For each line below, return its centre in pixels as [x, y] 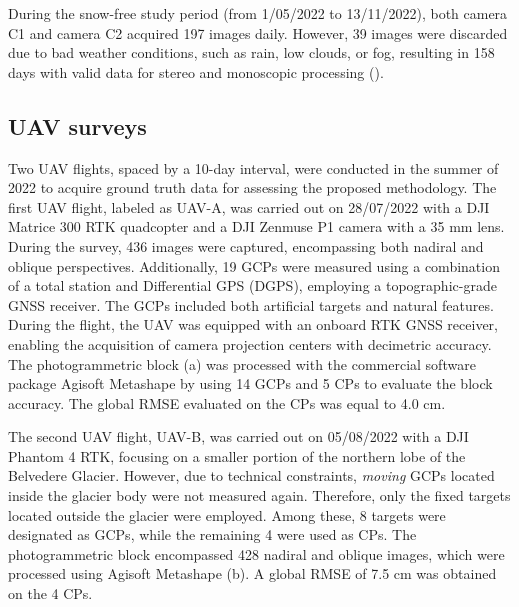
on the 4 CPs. [50, 593]
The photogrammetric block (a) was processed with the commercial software [242, 363]
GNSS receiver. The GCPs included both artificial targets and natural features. [251, 304]
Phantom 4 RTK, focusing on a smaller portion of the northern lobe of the [237, 455]
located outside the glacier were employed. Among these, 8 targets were [227, 514]
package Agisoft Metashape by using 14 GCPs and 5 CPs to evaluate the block [250, 383]
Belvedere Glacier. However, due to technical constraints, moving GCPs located [251, 475]
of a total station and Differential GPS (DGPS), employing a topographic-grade [252, 285]
